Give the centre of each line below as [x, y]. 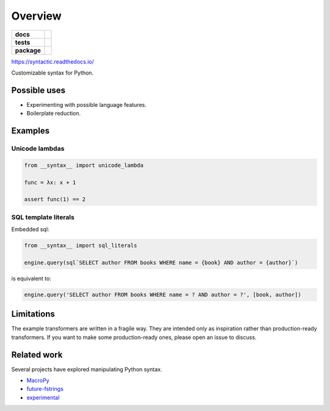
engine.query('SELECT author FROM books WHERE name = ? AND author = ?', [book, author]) [163, 294]
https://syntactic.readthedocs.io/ [53, 62]
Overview [36, 16]
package [28, 50]
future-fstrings [45, 389]
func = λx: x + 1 [50, 182]
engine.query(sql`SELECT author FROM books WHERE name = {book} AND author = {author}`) [161, 262]
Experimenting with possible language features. [86, 104]
